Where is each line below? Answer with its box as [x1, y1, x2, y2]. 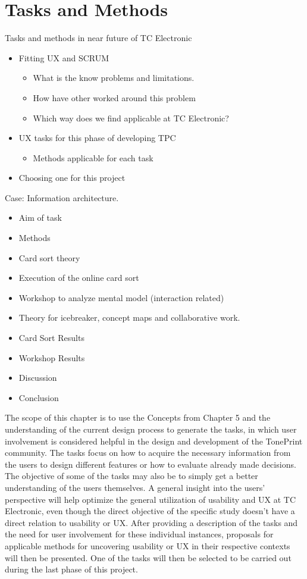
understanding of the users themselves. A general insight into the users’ [5, 481, 265, 493]
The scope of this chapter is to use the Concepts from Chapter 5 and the [5, 411, 271, 424]
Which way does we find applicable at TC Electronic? [33, 111, 229, 124]
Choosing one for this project [18, 171, 126, 184]
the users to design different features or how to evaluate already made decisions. [5, 458, 296, 470]
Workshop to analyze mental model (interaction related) [18, 291, 224, 303]
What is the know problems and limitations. [33, 71, 195, 84]
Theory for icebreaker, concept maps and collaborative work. [18, 311, 240, 324]
